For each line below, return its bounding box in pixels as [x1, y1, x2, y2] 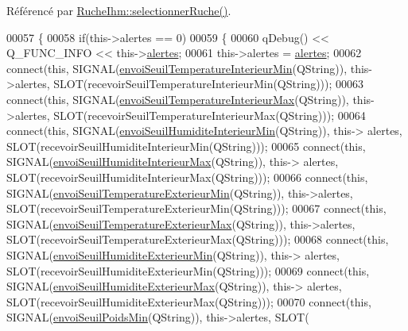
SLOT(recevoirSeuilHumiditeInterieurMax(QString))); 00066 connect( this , [6, 168, 368, 185]
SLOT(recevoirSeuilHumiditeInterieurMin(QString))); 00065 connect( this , [6, 137, 366, 154]
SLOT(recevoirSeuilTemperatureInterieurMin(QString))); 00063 [53, 75, 364, 92]
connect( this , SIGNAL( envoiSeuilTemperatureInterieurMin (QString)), [6, 60, 348, 76]
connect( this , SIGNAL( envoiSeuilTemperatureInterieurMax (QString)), [6, 90, 349, 107]
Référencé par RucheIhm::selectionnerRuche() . [6, 2, 231, 18]
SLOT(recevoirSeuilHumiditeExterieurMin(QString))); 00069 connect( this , [6, 262, 370, 279]
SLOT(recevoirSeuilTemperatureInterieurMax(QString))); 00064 [53, 106, 366, 123]
